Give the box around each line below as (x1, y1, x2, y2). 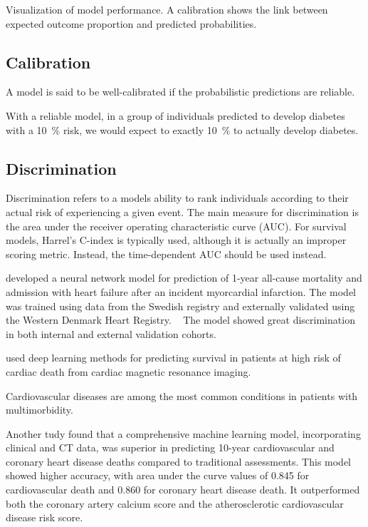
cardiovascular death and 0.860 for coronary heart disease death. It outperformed (6, 482, 360, 497)
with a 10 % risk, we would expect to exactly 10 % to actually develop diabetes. (6, 122, 359, 137)
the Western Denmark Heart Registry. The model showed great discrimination (6, 312, 355, 327)
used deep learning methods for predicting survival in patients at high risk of (6, 350, 341, 365)
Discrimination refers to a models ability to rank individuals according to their (6, 190, 349, 205)
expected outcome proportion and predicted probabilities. (6, 16, 257, 31)
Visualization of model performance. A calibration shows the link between (6, 2, 328, 16)
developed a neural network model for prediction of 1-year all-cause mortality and (6, 270, 362, 285)
